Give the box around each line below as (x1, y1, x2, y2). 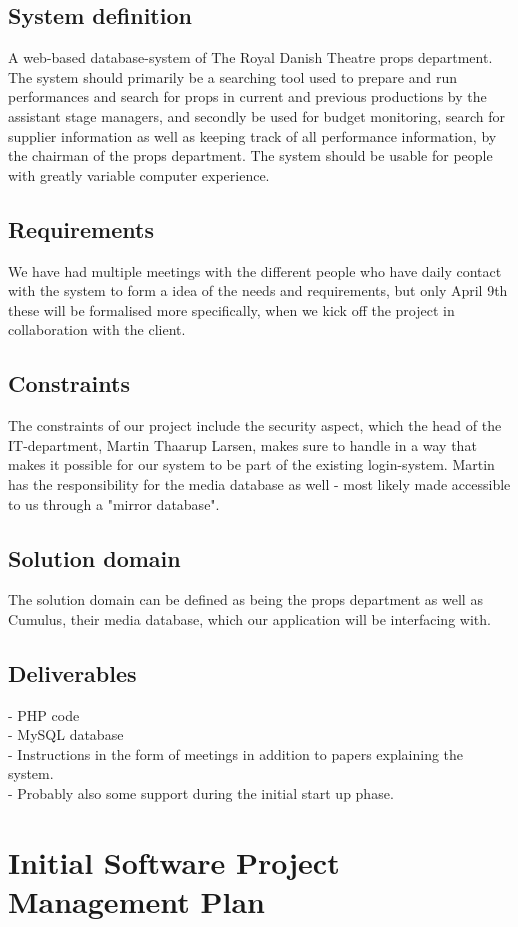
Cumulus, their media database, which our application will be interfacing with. (8, 608, 491, 629)
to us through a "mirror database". (8, 493, 220, 514)
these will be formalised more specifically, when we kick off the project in (8, 299, 455, 320)
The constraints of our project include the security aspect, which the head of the (8, 415, 502, 436)
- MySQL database (8, 724, 124, 745)
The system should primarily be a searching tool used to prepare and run (8, 66, 458, 87)
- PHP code (8, 704, 80, 725)
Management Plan (8, 881, 265, 922)
